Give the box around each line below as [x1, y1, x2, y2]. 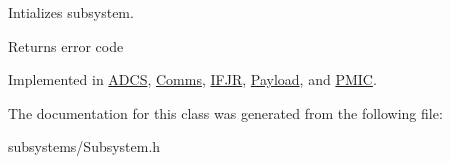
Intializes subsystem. [8, 2, 134, 22]
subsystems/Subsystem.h [8, 136, 161, 157]
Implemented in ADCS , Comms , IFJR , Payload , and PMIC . [8, 69, 377, 90]
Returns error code [8, 35, 124, 56]
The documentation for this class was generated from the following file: [8, 102, 443, 123]
